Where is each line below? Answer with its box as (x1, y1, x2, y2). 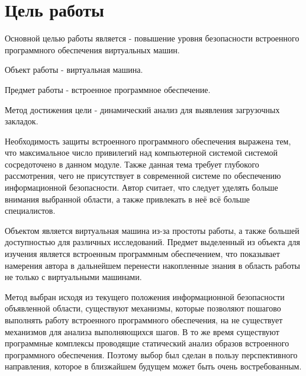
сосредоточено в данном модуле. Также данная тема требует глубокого (5, 158, 259, 170)
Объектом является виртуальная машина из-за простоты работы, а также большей (5, 224, 299, 236)
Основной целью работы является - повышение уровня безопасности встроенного (5, 32, 299, 44)
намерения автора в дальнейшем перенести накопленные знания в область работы (5, 259, 301, 271)
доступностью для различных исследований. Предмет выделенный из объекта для (5, 236, 301, 248)
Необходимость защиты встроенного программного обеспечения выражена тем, (5, 134, 291, 147)
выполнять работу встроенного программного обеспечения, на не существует (5, 314, 283, 326)
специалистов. (5, 204, 56, 217)
